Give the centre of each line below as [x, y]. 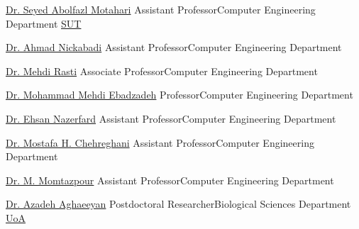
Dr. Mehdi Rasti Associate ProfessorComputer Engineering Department [162, 71]
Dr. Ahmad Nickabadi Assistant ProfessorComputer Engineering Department [174, 47]
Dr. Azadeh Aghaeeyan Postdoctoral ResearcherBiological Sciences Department [178, 204]
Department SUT [44, 23]
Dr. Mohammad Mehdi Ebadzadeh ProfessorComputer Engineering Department [179, 95]
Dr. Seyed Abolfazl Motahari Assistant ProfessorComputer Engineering [161, 9]
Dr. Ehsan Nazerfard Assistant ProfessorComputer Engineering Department [171, 118]
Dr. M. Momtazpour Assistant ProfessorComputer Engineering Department [170, 180]
